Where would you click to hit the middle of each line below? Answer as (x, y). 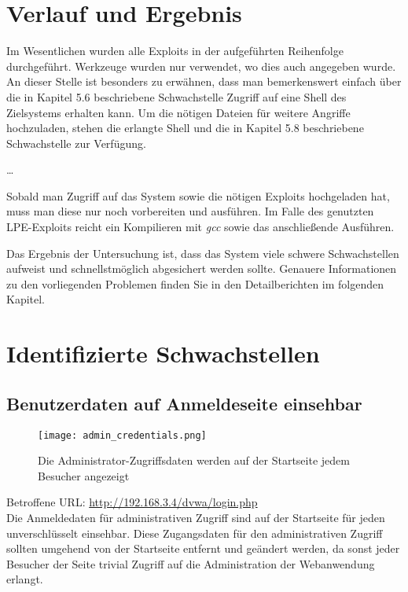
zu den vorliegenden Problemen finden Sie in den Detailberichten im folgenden (195, 283)
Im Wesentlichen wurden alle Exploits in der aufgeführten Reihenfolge (175, 51)
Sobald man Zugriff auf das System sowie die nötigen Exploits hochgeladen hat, (198, 195)
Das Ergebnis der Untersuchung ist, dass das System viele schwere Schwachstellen (203, 253)
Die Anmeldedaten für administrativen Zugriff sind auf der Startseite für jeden (196, 518)
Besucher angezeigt (84, 475)
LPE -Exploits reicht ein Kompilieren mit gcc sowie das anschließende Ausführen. (200, 227)
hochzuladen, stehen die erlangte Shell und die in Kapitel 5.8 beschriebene (185, 128)
